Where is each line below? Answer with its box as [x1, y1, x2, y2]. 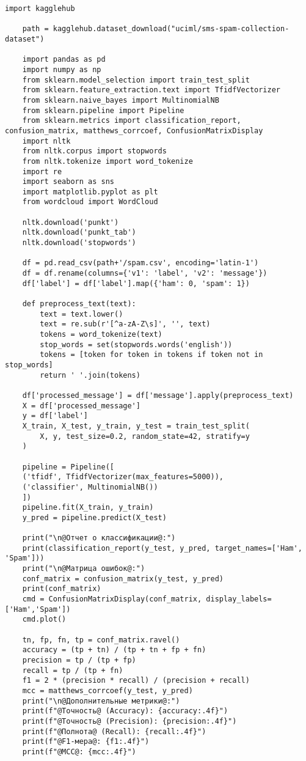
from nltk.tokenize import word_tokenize [22, 156, 193, 166]
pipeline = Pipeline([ [22, 462, 114, 471]
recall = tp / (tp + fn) [22, 666, 123, 675]
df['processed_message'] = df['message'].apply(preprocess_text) [22, 391, 294, 400]
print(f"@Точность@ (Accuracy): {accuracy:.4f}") [22, 707, 228, 716]
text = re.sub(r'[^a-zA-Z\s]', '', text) [40, 320, 211, 329]
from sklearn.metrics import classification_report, [22, 116, 241, 125]
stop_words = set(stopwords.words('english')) [40, 340, 233, 349]
